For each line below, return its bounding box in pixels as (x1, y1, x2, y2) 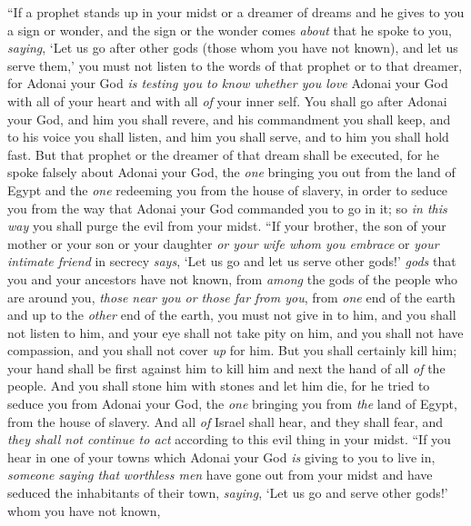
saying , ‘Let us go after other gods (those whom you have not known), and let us (7, 38, 458, 57)
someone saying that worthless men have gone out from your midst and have (7, 465, 433, 484)
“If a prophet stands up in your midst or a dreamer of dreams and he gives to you (7, 3, 465, 21)
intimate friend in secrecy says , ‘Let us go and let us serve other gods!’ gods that (7, 252, 456, 271)
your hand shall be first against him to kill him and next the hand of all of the (7, 358, 446, 377)
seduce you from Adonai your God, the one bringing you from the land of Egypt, (7, 394, 457, 413)
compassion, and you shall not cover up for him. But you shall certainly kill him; (7, 341, 457, 360)
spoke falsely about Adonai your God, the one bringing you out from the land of (7, 163, 456, 182)
